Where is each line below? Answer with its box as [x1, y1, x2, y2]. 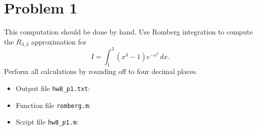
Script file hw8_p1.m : [16, 116, 79, 127]
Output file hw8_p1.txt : [16, 83, 90, 93]
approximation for [31, 36, 87, 46]
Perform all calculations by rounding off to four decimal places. [4, 66, 198, 76]
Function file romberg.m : [16, 99, 91, 110]
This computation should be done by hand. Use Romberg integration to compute [4, 26, 253, 37]
